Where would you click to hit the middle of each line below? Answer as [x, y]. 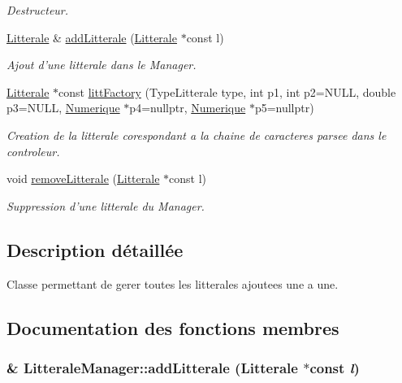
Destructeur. [38, 10]
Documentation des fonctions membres [173, 327]
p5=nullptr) [284, 108]
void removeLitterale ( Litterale [83, 178]
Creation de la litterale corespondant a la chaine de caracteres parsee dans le [197, 135]
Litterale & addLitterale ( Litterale [92, 37]
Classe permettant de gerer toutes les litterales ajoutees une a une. [173, 283]
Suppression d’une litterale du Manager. [106, 205]
